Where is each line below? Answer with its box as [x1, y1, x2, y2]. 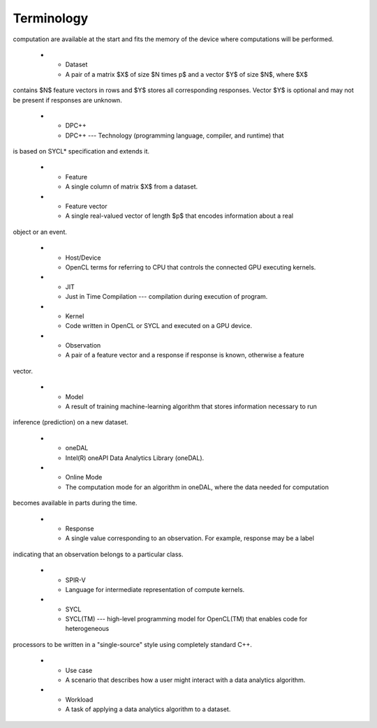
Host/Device [65, 253, 101, 262]
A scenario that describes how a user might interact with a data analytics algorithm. [65, 676, 306, 684]
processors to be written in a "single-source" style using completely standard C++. [13, 640, 253, 648]
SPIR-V [65, 576, 87, 584]
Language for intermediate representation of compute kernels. [65, 585, 245, 593]
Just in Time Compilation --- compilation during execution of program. [65, 292, 268, 301]
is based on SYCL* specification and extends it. [13, 147, 150, 156]
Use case [65, 666, 93, 674]
